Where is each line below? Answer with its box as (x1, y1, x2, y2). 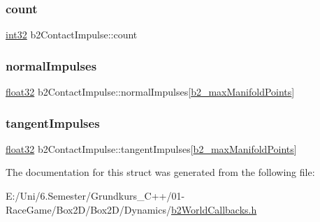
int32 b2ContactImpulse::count (6, 27, 138, 42)
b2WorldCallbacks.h (170, 202, 257, 216)
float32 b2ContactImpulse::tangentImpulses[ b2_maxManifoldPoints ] (6, 141, 297, 156)
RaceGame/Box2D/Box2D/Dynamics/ (6, 202, 171, 216)
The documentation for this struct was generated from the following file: (6, 165, 315, 179)
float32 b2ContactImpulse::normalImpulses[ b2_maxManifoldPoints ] (6, 84, 295, 99)
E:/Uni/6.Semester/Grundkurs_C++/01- (6, 188, 185, 203)
